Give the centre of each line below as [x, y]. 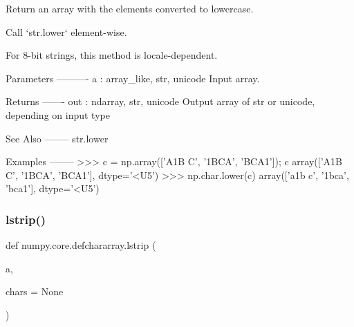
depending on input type [58, 114]
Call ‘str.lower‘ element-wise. [66, 31]
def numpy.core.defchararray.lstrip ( [81, 245]
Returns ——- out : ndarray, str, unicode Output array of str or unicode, [160, 101]
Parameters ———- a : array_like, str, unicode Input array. [133, 78]
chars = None [35, 291]
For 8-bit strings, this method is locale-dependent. [112, 55]
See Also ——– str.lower [57, 138]
